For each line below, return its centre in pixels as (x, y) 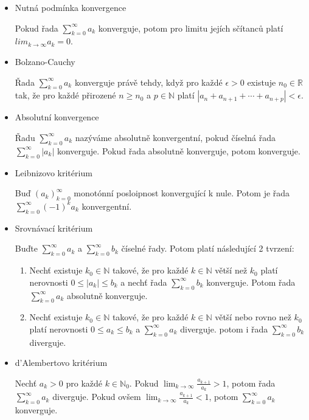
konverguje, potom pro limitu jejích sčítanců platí (191, 28)
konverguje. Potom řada (251, 282)
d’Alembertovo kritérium (61, 363)
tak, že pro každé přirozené (65, 95)
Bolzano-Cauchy (45, 61)
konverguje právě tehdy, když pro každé (148, 82)
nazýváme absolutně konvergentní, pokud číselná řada (175, 137)
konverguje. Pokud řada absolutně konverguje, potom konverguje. (179, 150)
